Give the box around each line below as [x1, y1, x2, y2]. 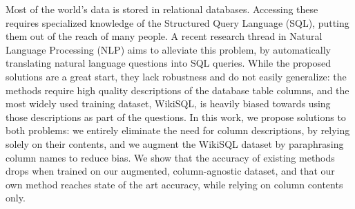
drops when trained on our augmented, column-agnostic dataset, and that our [6, 164, 335, 178]
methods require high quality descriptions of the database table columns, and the [6, 82, 349, 97]
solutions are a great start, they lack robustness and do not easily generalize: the [6, 69, 347, 83]
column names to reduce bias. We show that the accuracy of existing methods [6, 150, 335, 164]
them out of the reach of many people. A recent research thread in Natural [6, 29, 323, 43]
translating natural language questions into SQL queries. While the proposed [6, 56, 331, 70]
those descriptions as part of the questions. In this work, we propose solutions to [6, 109, 346, 124]
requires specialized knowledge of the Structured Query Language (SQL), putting [6, 15, 349, 30]
